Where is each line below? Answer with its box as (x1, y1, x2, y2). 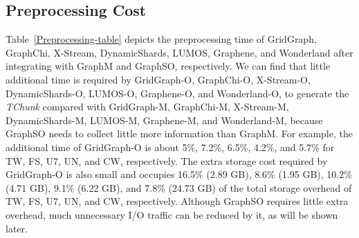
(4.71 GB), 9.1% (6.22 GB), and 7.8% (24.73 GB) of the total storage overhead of (6, 180, 352, 195)
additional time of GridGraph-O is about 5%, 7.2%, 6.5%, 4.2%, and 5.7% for (6, 139, 335, 154)
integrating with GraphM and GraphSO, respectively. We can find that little (6, 59, 331, 73)
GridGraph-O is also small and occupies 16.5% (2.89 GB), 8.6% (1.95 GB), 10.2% (6, 167, 352, 181)
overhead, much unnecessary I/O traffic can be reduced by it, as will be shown (6, 207, 338, 221)
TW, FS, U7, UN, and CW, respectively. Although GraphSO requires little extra (6, 194, 349, 208)
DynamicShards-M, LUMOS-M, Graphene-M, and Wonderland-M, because (6, 112, 323, 127)
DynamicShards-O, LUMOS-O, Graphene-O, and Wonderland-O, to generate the (6, 86, 349, 100)
